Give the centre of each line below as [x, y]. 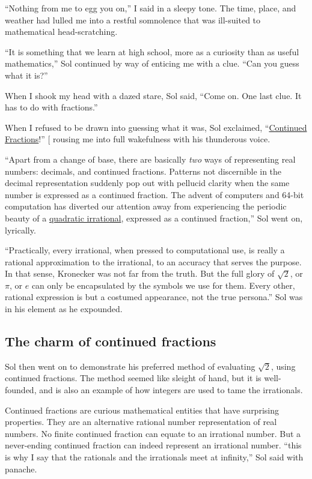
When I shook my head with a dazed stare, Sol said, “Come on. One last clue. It [153, 95]
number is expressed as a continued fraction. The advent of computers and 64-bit [154, 194]
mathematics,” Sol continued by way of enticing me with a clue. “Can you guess [152, 63]
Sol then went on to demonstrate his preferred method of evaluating [130, 366]
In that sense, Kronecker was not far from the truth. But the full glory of [140, 273]
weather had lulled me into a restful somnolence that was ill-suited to [133, 20]
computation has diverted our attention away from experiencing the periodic [146, 206]
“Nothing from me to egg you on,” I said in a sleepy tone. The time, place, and [151, 8]
